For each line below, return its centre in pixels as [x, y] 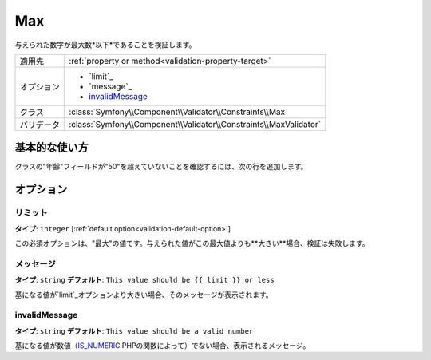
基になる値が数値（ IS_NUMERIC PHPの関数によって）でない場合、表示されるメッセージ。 [162, 346]
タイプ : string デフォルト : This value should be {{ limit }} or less [144, 280]
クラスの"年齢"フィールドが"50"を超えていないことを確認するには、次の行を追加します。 [161, 167]
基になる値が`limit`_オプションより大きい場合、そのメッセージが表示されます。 [144, 295]
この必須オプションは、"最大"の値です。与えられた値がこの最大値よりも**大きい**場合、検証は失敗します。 [192, 243]
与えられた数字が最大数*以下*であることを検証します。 [105, 45]
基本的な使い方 [51, 148]
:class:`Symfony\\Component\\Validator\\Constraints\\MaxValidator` [195, 124]
